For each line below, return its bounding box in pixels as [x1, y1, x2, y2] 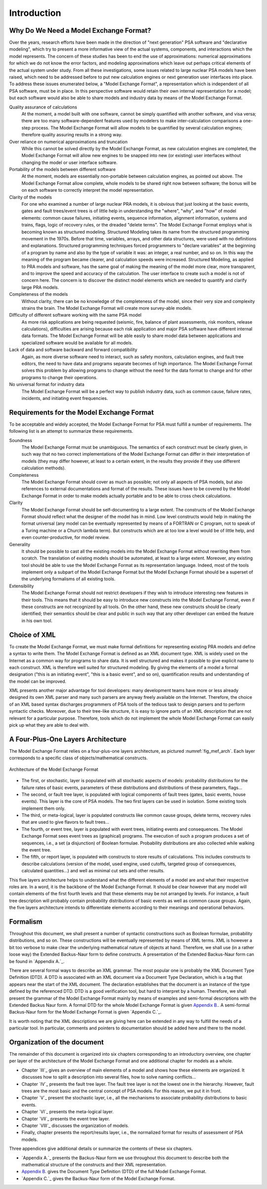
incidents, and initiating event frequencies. [21, 395, 108, 401]
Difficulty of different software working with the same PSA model [9, 312, 142, 318]
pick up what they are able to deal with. [9, 722, 89, 728]
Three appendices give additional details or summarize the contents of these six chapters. [9, 1145, 193, 1152]
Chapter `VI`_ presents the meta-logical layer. [21, 1109, 114, 1115]
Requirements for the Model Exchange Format [9, 408, 154, 416]
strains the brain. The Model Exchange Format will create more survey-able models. [21, 305, 192, 311]
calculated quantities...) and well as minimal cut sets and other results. [21, 868, 165, 874]
